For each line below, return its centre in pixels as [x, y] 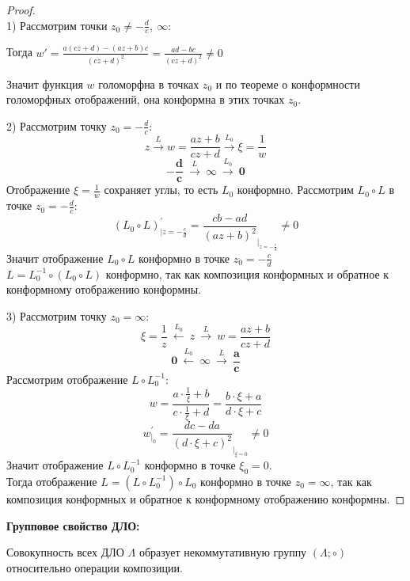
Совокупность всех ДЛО [65, 552]
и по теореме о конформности [288, 84]
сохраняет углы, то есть [161, 190]
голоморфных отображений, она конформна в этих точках [146, 99]
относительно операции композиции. [95, 567]
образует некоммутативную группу [223, 552]
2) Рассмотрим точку [57, 125]
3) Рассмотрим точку [57, 315]
